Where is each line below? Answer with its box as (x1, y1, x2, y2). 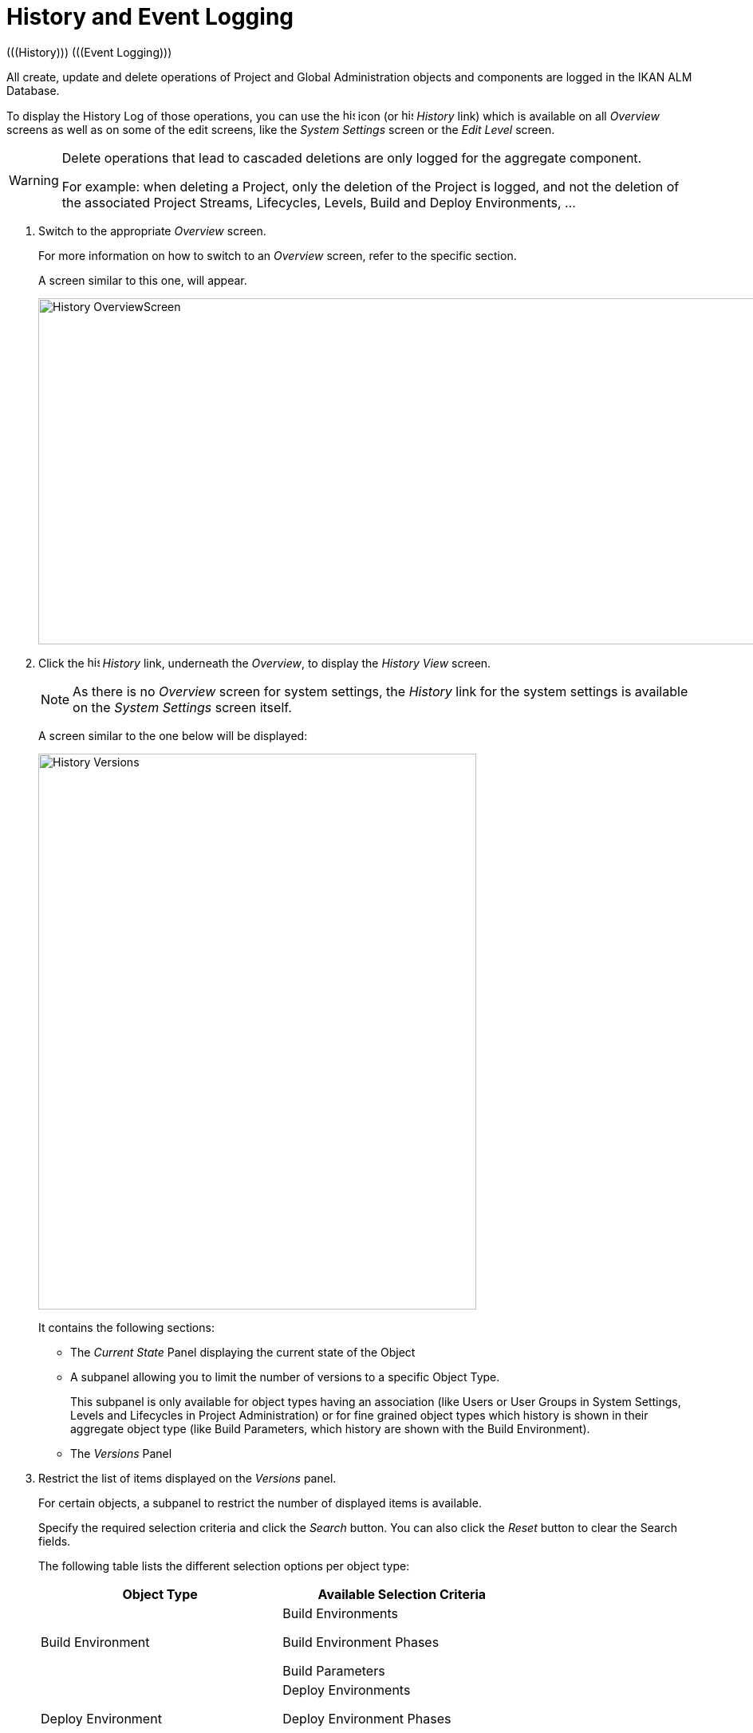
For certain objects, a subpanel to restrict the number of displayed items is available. (38, 1495, 482, 1510)
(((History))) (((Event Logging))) (6, 45, 172, 59)
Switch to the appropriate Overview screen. (38, 223, 266, 238)
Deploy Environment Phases (282, 1710, 451, 1727)
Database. (6, 83, 60, 97)
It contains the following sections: (38, 1320, 215, 1334)
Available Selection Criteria (317, 1585, 487, 1602)
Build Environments (282, 1605, 399, 1621)
